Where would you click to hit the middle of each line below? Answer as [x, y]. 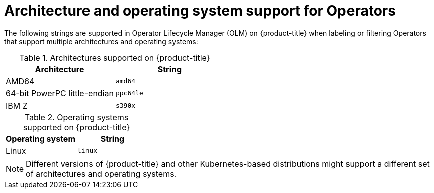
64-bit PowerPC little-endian [60, 93]
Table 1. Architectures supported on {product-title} [115, 58]
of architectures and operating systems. [101, 174]
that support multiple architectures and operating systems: [101, 41]
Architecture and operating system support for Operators [200, 11]
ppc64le [129, 93]
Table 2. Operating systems [76, 117]
